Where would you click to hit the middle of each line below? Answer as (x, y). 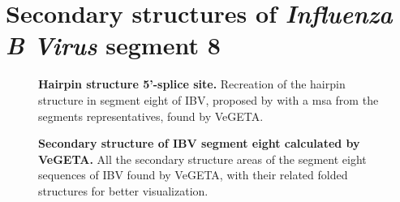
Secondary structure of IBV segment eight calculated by (199, 143)
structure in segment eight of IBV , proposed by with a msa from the (209, 99)
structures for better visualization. (123, 190)
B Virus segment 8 (113, 45)
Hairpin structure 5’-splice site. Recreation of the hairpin (192, 84)
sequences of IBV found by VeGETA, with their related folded (193, 175)
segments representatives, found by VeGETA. (151, 116)
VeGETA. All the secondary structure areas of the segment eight (202, 159)
